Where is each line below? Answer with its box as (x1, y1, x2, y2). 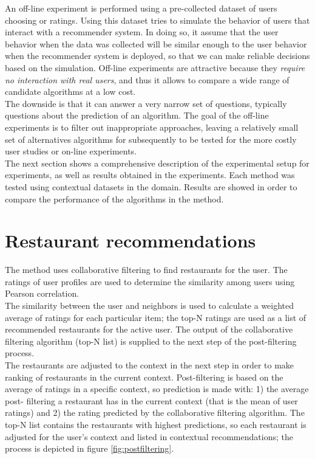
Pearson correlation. (5, 287, 80, 300)
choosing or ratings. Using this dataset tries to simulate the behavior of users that (5, 13, 310, 26)
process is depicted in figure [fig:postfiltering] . (5, 442, 174, 455)
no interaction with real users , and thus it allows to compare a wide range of (5, 73, 290, 86)
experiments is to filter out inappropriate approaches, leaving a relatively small (5, 120, 299, 133)
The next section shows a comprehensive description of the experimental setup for (5, 156, 310, 169)
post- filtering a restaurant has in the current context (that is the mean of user (5, 394, 298, 407)
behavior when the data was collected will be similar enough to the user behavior (5, 37, 307, 50)
